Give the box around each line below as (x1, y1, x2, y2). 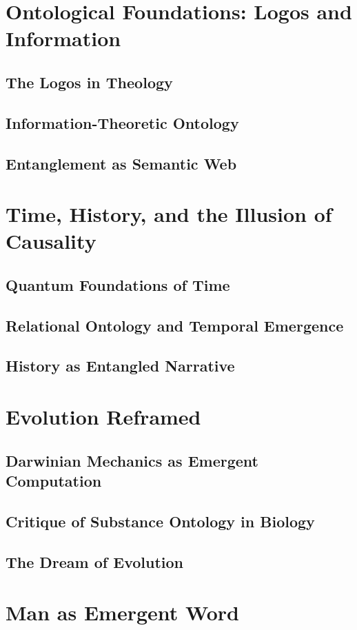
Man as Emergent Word (6, 598, 239, 627)
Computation (6, 469, 102, 491)
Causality (6, 227, 96, 255)
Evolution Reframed (6, 403, 201, 430)
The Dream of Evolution (6, 551, 183, 572)
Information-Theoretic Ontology (6, 112, 239, 133)
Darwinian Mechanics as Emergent (6, 449, 258, 471)
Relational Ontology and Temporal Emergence (6, 314, 344, 336)
